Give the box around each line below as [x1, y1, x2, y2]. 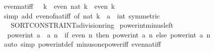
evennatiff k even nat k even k [3, 1, 115, 11]
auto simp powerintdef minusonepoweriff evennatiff [3, 39, 161, 49]
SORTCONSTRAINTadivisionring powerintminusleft [10, 20, 173, 30]
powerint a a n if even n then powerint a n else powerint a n [7, 29, 211, 39]
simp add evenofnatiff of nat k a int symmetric [3, 10, 160, 20]
